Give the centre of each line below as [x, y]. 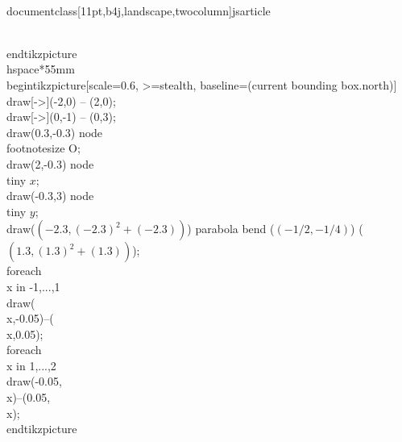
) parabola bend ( [231, 229]
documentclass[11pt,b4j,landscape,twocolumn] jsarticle [139, 10]
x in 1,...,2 [31, 365]
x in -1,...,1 [33, 286]
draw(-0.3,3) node [50, 196]
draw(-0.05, [34, 381]
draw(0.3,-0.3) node [55, 132]
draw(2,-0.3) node [50, 163]
